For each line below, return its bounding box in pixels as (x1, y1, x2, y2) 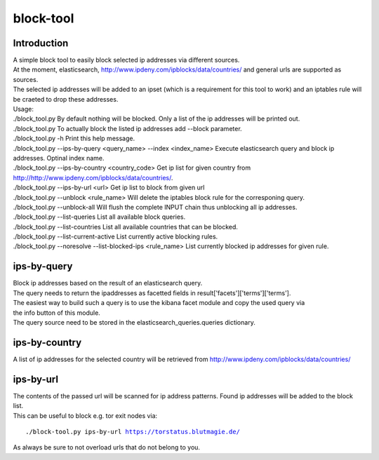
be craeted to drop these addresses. (13, 95, 119, 103)
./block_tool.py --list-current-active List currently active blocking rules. (13, 232, 218, 241)
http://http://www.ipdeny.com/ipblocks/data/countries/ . (13, 173, 173, 182)
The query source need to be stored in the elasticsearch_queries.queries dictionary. (13, 318, 255, 326)
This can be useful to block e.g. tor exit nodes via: (13, 411, 158, 420)
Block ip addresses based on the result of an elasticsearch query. (13, 279, 203, 287)
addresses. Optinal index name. (13, 154, 105, 162)
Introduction (13, 37, 69, 49)
